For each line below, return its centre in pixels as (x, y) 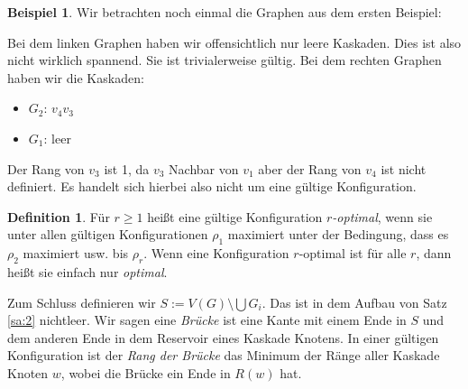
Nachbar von (204, 168)
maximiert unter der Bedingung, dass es (338, 234)
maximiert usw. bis (76, 253)
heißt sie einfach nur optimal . (87, 271)
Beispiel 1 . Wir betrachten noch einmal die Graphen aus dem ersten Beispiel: (225, 12)
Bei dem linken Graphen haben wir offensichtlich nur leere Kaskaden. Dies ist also (234, 42)
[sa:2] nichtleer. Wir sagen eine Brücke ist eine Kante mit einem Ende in (207, 320)
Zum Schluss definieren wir (82, 302)
